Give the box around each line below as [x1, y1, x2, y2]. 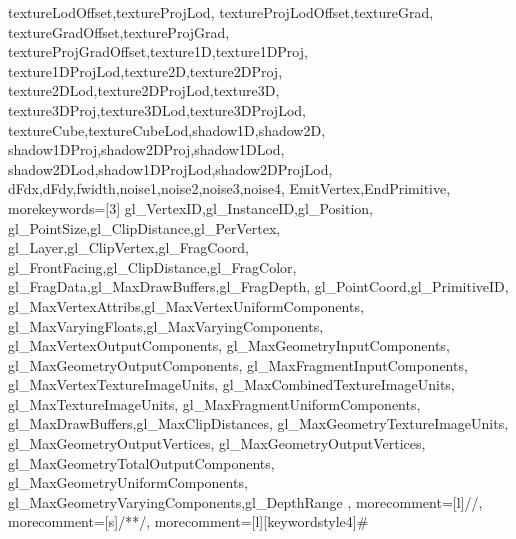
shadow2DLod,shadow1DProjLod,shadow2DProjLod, [8, 158, 333, 179]
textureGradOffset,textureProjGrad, [8, 21, 230, 42]
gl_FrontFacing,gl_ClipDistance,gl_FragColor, [8, 256, 297, 277]
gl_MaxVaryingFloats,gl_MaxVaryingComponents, [8, 315, 324, 336]
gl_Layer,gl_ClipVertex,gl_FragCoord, [8, 237, 249, 258]
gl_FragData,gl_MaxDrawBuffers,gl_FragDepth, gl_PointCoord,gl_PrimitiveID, [8, 276, 509, 297]
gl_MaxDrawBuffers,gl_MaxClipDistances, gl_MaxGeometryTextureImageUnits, [8, 413, 509, 434]
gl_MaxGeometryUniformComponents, [8, 472, 248, 493]
